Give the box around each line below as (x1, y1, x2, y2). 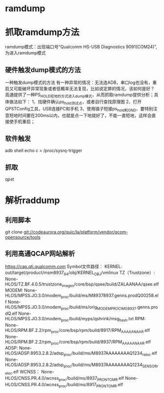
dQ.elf (5, 310, 18, 316)
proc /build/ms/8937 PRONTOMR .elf (58, 375, 124, 382)
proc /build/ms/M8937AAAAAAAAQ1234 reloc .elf (63, 350, 158, 357)
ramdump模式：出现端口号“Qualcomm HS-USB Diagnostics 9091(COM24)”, (5, 44, 157, 50)
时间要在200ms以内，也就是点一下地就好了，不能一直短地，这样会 (18, 113, 152, 119)
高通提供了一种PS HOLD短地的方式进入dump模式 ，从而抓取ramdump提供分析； (5, 91, 154, 99)
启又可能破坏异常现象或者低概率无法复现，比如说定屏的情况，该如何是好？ (5, 85, 155, 91)
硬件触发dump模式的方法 (5, 65, 81, 74)
